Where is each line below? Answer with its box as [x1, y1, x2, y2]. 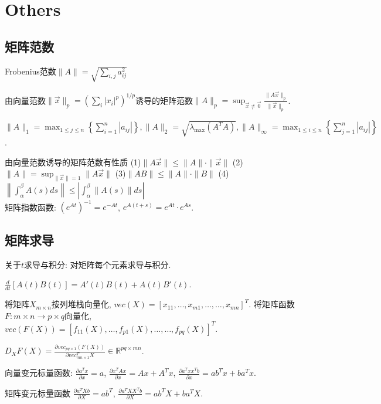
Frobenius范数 [5, 64, 56, 77]
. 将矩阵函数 [249, 298, 295, 310]
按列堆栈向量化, [51, 298, 111, 310]
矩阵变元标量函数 [5, 386, 70, 399]
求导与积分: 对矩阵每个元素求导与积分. [24, 258, 171, 270]
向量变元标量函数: [5, 366, 73, 379]
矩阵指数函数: [5, 201, 56, 213]
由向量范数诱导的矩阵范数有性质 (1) [5, 155, 141, 168]
